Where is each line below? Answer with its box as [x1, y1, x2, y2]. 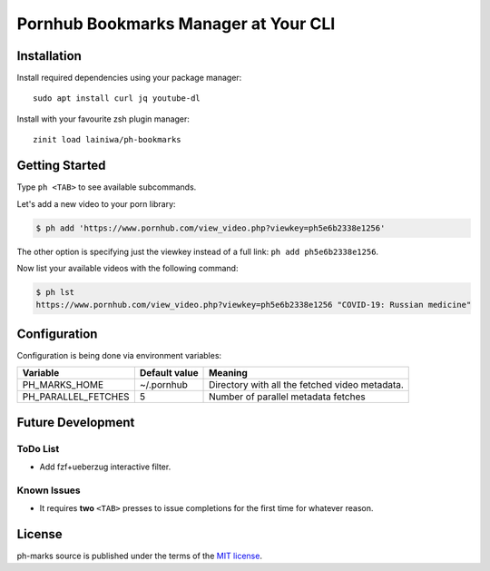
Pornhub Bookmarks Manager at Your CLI [16, 14, 336, 34]
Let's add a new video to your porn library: [16, 198, 176, 209]
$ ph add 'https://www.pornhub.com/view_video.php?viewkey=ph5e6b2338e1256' [35, 222, 386, 233]
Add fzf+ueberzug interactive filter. [39, 461, 171, 472]
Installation [16, 48, 82, 64]
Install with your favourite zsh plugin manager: [16, 113, 191, 124]
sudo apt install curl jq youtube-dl [33, 94, 201, 103]
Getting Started [16, 158, 106, 173]
